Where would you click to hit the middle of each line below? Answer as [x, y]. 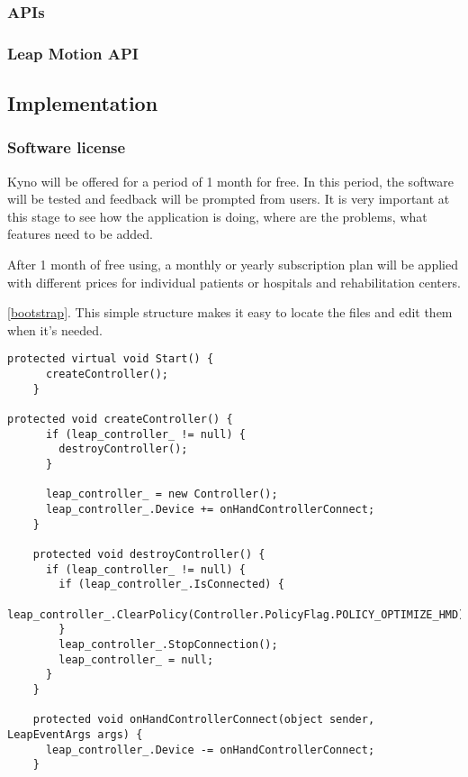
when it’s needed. [55, 329]
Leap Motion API [73, 53]
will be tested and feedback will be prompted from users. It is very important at [229, 199]
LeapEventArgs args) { [75, 734]
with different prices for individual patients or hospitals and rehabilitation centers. [234, 282]
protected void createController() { [120, 420]
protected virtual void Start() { [111, 359]
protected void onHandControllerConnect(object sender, [204, 720]
